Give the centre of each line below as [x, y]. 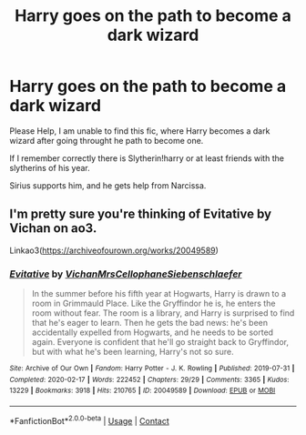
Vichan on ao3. [53, 228]
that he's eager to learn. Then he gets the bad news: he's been [150, 323]
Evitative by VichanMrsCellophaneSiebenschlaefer [126, 274]
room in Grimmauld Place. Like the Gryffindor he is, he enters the [153, 303]
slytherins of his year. [50, 167]
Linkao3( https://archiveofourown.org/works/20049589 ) [114, 250]
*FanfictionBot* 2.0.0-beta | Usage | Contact [90, 420]
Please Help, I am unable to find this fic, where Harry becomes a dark [140, 131]
